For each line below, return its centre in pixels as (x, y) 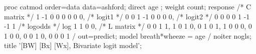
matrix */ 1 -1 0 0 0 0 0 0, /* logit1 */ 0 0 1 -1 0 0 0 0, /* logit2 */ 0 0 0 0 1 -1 (127, 16)
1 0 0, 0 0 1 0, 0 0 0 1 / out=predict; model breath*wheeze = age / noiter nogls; (128, 35)
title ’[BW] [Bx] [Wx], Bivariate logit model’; (73, 45)
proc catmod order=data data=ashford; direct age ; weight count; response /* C (128, 6)
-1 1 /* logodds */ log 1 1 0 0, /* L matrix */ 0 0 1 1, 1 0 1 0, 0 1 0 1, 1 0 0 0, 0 (128, 26)
